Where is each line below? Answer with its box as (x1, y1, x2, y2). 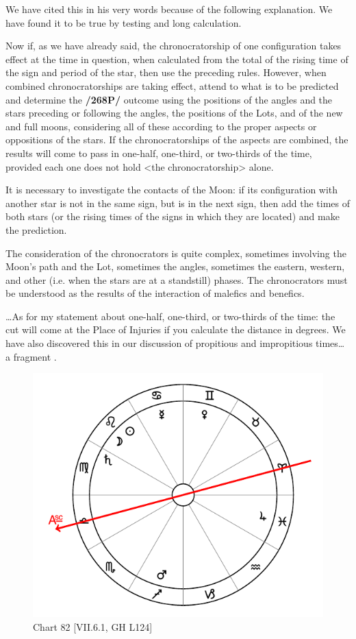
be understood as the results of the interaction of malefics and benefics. (5, 286, 305, 300)
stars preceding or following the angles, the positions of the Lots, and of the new (5, 106, 343, 120)
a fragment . (5, 349, 57, 363)
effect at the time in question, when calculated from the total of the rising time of (5, 51, 348, 66)
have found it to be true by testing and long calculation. (5, 15, 242, 29)
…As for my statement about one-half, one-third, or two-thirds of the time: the (5, 309, 335, 323)
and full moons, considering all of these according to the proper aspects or (5, 119, 317, 133)
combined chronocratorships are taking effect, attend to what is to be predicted (5, 78, 339, 93)
